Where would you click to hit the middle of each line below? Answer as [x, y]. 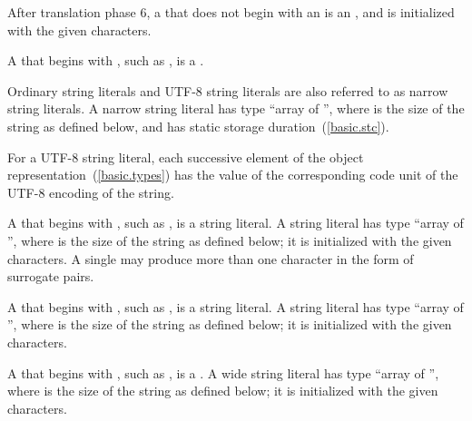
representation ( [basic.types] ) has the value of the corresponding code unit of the [233, 175]
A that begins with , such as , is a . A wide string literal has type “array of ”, [223, 372]
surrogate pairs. [51, 276]
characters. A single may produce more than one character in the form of [211, 258]
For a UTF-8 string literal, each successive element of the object [186, 157]
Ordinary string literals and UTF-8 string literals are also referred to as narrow [228, 90]
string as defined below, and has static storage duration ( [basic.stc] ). [198, 126]
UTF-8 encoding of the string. [91, 192]
